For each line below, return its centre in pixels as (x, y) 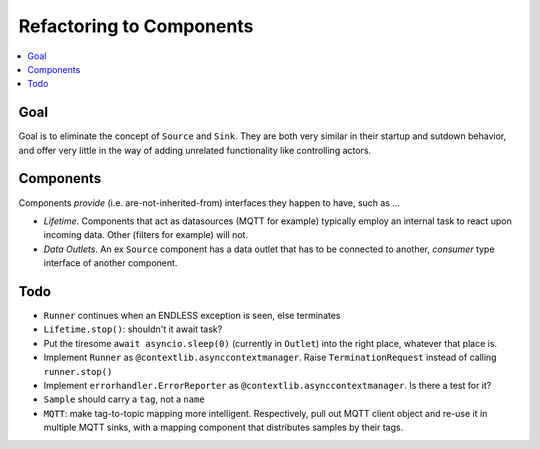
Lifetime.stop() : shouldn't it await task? (133, 329)
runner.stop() (78, 371)
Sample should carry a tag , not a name (124, 399)
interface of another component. (110, 263)
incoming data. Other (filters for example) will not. (146, 235)
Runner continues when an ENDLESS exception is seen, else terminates (192, 315)
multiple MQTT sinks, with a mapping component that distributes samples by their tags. (223, 427)
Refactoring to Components (136, 26)
